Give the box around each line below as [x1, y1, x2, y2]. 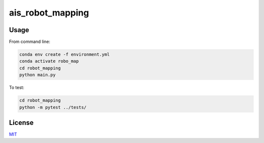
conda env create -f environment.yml [19, 52, 110, 57]
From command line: [9, 39, 51, 45]
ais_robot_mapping [9, 7, 89, 18]
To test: [9, 85, 24, 90]
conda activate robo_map [19, 58, 79, 64]
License [9, 118, 34, 126]
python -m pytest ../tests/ [19, 105, 87, 110]
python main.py [19, 72, 56, 78]
